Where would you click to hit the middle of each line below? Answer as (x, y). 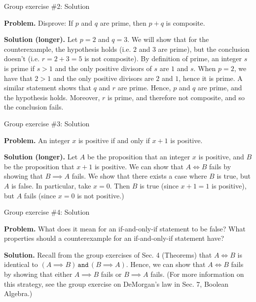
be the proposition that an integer (139, 157)
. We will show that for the (168, 39)
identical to (21, 264)
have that (18, 78)
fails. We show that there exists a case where (139, 176)
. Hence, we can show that (166, 264)
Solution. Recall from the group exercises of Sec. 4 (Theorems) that (108, 254)
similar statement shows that (48, 88)
